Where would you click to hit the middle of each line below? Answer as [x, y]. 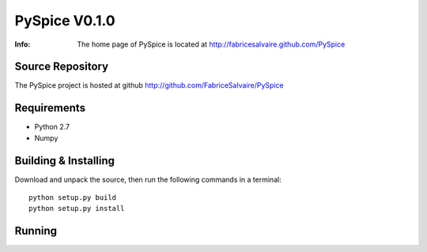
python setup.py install [77, 209]
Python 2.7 [52, 127]
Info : [23, 44]
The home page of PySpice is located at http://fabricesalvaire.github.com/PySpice [211, 44]
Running [36, 231]
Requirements [50, 108]
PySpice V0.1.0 [65, 21]
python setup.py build [73, 198]
